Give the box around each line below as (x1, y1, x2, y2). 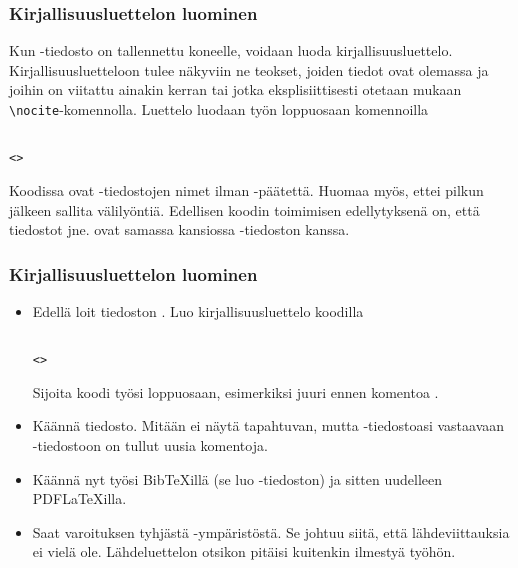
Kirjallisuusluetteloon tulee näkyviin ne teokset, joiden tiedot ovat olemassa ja (9, 59, 489, 80)
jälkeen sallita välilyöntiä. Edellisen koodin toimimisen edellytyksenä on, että (9, 199, 480, 220)
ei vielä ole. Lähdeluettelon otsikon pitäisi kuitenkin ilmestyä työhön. (32, 541, 456, 562)
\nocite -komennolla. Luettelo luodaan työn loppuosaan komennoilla (9, 99, 429, 119)
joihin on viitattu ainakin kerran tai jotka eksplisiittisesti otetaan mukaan (9, 79, 462, 100)
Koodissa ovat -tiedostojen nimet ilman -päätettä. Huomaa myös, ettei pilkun (9, 179, 484, 200)
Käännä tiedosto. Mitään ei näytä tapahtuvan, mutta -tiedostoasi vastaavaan (32, 415, 505, 436)
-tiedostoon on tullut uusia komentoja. (32, 435, 268, 456)
